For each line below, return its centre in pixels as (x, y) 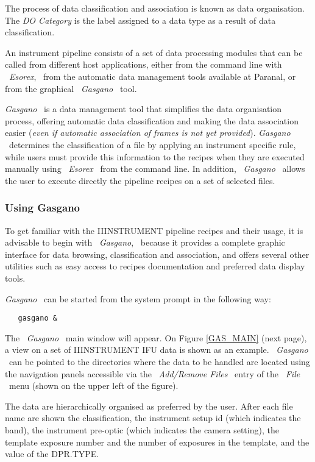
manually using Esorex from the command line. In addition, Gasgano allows (155, 169)
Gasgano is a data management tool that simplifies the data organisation (143, 109)
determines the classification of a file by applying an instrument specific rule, (152, 144)
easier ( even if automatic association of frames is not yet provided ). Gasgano (148, 133)
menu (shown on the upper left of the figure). (94, 386)
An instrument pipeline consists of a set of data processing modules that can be (154, 52)
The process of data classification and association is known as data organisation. (155, 8)
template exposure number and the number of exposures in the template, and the (157, 442)
